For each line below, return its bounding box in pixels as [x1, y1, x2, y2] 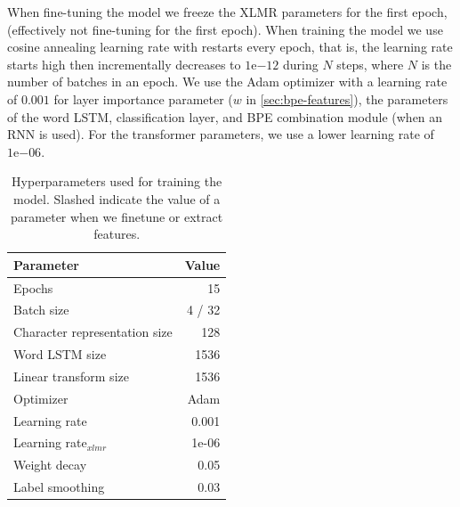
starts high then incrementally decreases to [7, 54, 241, 73]
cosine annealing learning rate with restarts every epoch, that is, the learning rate [7, 37, 453, 56]
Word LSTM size [13, 345, 107, 364]
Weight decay [13, 455, 87, 474]
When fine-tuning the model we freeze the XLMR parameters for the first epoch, [7, 3, 448, 20]
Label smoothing [13, 478, 105, 496]
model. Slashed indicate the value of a [13, 189, 221, 208]
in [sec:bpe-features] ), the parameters [246, 89, 448, 108]
